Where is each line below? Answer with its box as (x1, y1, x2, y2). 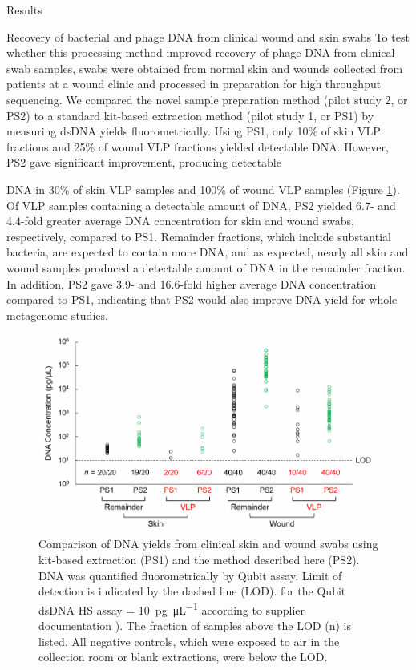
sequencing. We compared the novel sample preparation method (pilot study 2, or (6, 91, 408, 107)
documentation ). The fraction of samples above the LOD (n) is (38, 616, 351, 633)
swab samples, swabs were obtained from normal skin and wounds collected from (6, 59, 403, 76)
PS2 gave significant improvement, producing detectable (6, 154, 281, 171)
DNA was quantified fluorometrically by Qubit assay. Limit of (38, 567, 342, 583)
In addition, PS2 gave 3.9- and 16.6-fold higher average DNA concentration (6, 275, 376, 292)
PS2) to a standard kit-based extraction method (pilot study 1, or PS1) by (6, 107, 374, 123)
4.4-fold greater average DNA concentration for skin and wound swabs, (6, 212, 354, 229)
